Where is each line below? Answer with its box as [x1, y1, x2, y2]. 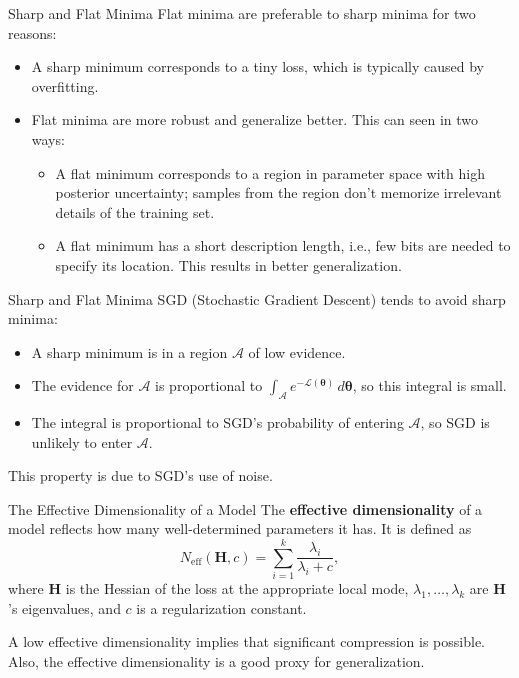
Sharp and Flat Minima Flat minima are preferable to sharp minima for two [8, 3, 476, 23]
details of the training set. [55, 201, 215, 222]
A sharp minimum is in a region [31, 341, 228, 362]
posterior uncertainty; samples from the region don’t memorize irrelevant [55, 182, 502, 203]
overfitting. [31, 75, 99, 96]
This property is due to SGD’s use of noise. [8, 465, 273, 486]
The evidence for [31, 375, 134, 396]
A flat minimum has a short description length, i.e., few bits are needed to [55, 235, 511, 256]
